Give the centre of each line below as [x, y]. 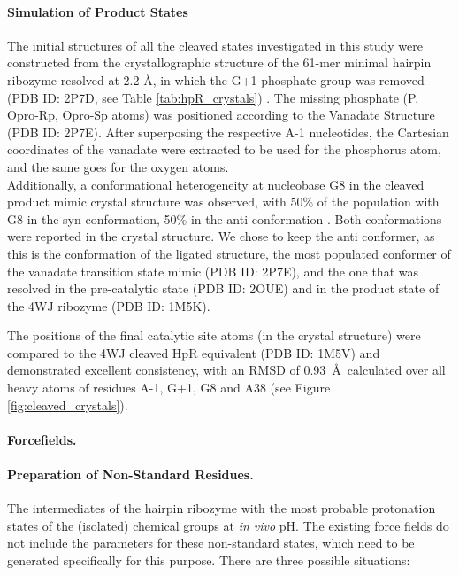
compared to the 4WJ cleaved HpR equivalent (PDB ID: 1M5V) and [194, 352]
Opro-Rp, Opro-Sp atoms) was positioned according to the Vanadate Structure [221, 115]
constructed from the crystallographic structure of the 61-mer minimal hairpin [219, 62]
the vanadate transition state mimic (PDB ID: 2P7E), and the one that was [213, 271]
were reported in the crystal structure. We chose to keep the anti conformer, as [221, 236]
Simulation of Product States [98, 11]
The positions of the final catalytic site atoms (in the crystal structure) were [214, 335]
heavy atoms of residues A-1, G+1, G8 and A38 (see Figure [169, 388]
